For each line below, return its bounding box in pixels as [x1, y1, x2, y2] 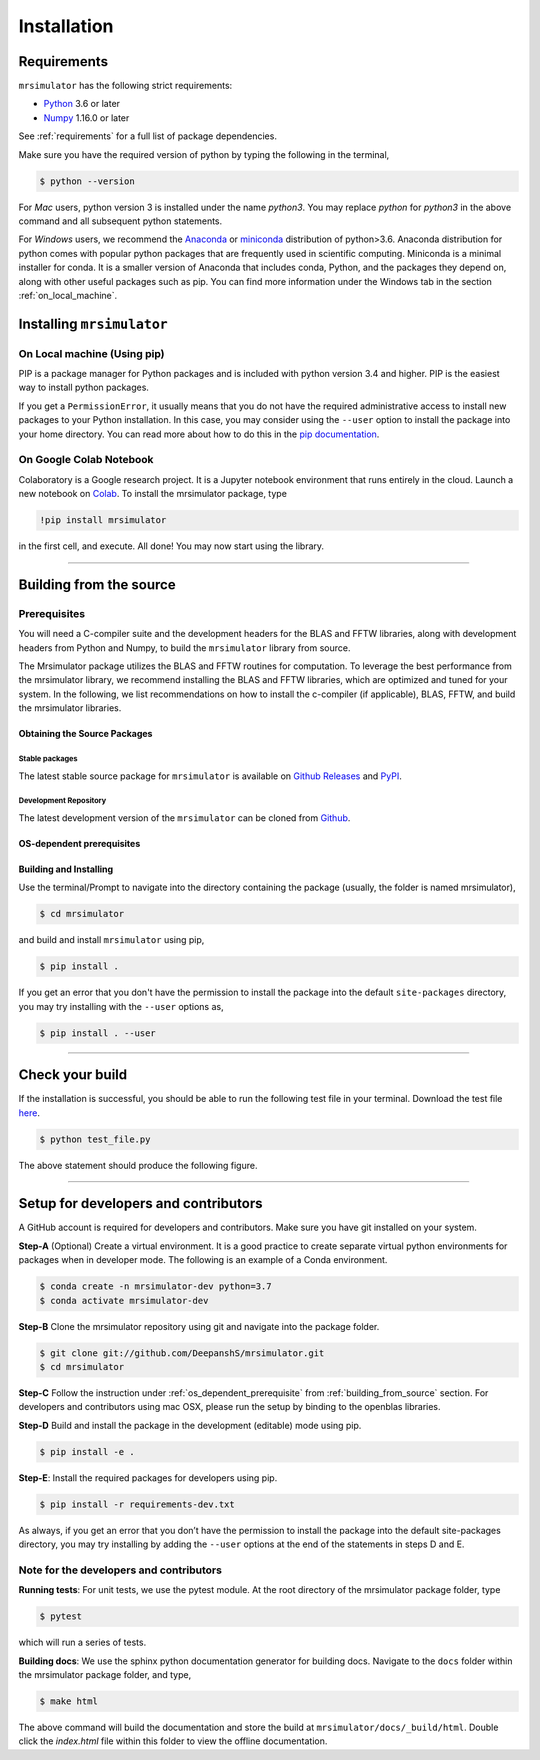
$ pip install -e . [39, 1446, 135, 1457]
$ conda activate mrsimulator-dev [39, 1295, 209, 1306]
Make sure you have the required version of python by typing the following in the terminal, [18, 148, 390, 160]
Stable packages [18, 754, 79, 764]
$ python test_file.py [39, 1133, 151, 1145]
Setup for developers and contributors [18, 1195, 264, 1212]
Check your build [18, 1066, 128, 1084]
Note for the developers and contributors [18, 1563, 222, 1577]
